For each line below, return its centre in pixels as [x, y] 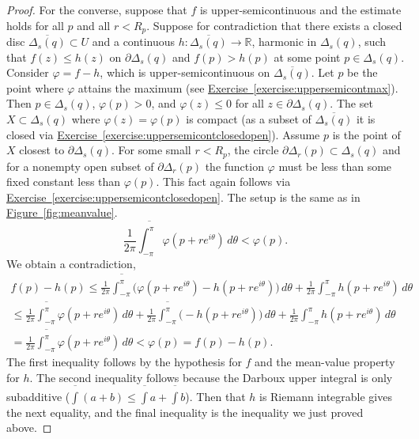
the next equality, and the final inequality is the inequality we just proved [185, 412]
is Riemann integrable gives [325, 396]
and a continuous [134, 42]
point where [35, 87]
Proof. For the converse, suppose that [97, 9]
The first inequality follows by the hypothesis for [124, 362]
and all [94, 25]
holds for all [35, 25]
